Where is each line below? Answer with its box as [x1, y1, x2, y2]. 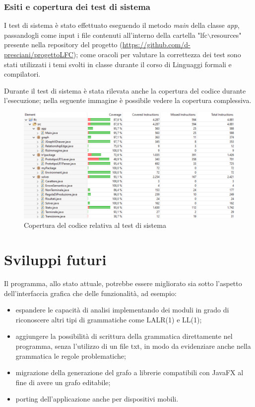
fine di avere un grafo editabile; [15, 377, 111, 387]
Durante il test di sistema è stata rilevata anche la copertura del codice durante [4, 85, 246, 96]
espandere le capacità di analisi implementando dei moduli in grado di [15, 305, 229, 315]
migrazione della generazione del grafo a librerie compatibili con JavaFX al [15, 367, 244, 378]
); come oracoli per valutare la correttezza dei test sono [73, 49, 241, 59]
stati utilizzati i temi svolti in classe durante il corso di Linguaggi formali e [4, 59, 232, 69]
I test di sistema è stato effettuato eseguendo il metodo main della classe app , [4, 20, 240, 30]
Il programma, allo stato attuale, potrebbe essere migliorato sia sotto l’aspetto [4, 278, 242, 289]
